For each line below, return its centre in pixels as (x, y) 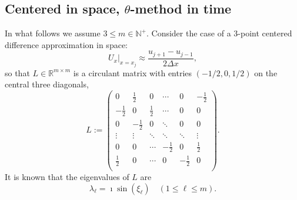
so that (17, 72)
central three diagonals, (47, 84)
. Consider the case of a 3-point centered (219, 33)
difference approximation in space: (66, 44)
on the (266, 72)
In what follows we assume (53, 33)
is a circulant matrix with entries (133, 72)
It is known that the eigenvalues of (67, 176)
